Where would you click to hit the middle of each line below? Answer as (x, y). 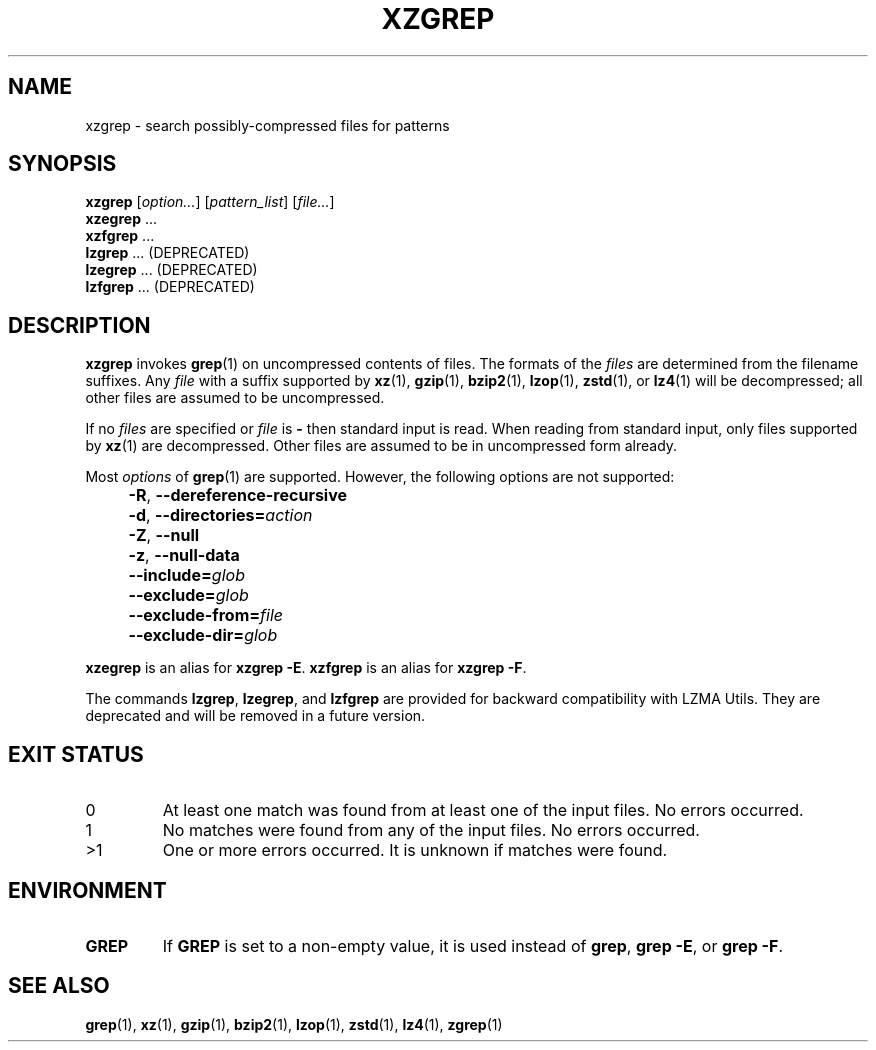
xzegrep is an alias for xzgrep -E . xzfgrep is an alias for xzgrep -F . (306, 668)
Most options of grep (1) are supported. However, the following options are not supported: (380, 477)
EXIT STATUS (76, 754)
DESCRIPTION (79, 325)
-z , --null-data (184, 555)
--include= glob (186, 575)
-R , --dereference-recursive (238, 495)
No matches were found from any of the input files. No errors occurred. (431, 830)
